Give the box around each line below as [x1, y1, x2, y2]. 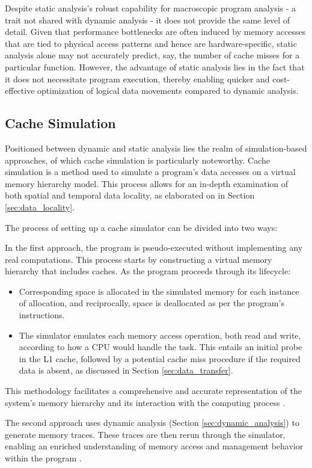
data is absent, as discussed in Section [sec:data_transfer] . [19, 364, 233, 377]
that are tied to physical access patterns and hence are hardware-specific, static [5, 37, 297, 49]
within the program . [5, 452, 82, 464]
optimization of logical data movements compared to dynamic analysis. [37, 84, 299, 97]
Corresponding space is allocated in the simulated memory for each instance [19, 285, 299, 297]
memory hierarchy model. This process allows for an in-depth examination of [5, 177, 289, 189]
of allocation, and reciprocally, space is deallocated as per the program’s [19, 297, 284, 309]
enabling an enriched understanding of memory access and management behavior [5, 440, 304, 452]
